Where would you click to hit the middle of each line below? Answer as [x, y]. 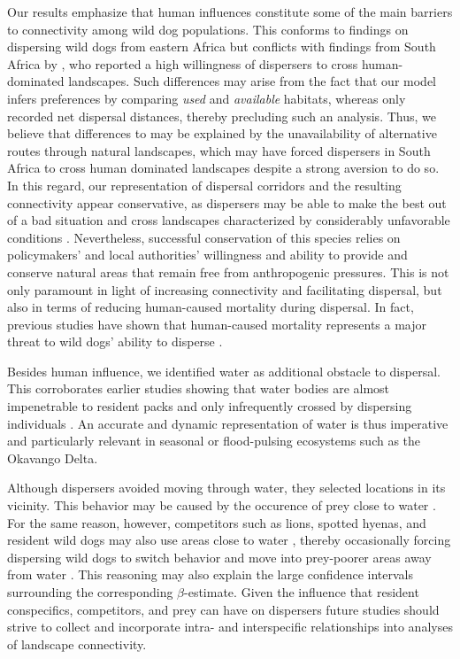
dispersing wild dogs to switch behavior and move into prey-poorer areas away [219, 557]
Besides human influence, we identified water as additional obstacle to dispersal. [224, 371]
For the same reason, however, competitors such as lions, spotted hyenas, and [217, 522]
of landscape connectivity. [77, 643]
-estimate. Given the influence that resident [302, 592]
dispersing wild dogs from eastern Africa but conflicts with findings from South [222, 47]
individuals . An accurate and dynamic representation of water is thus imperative [228, 423]
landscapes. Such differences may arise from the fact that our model [253, 81]
